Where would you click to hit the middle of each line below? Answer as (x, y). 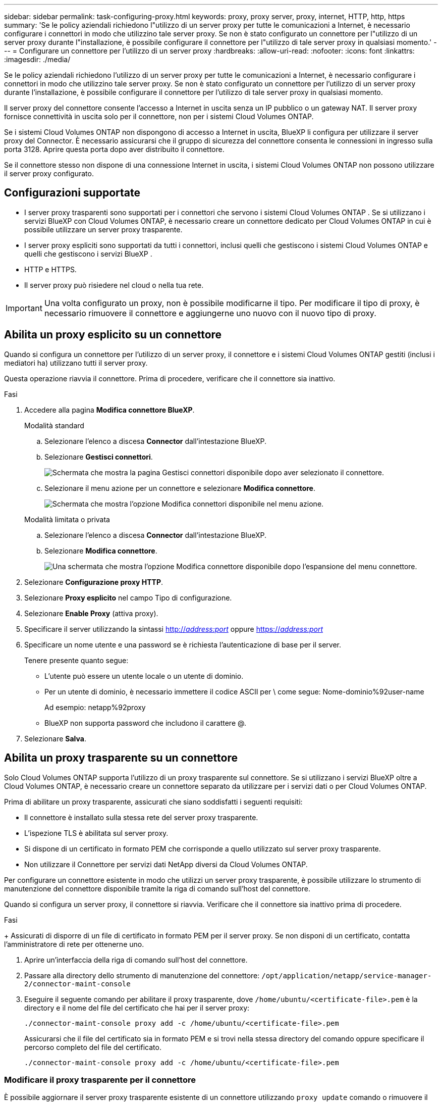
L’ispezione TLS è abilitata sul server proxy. (96, 833)
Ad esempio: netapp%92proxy (95, 707)
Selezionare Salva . (55, 738)
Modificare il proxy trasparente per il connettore (100, 1080)
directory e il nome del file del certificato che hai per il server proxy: (137, 1008)
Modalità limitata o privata (67, 519)
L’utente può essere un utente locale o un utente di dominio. (144, 676)
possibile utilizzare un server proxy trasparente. (103, 229)
